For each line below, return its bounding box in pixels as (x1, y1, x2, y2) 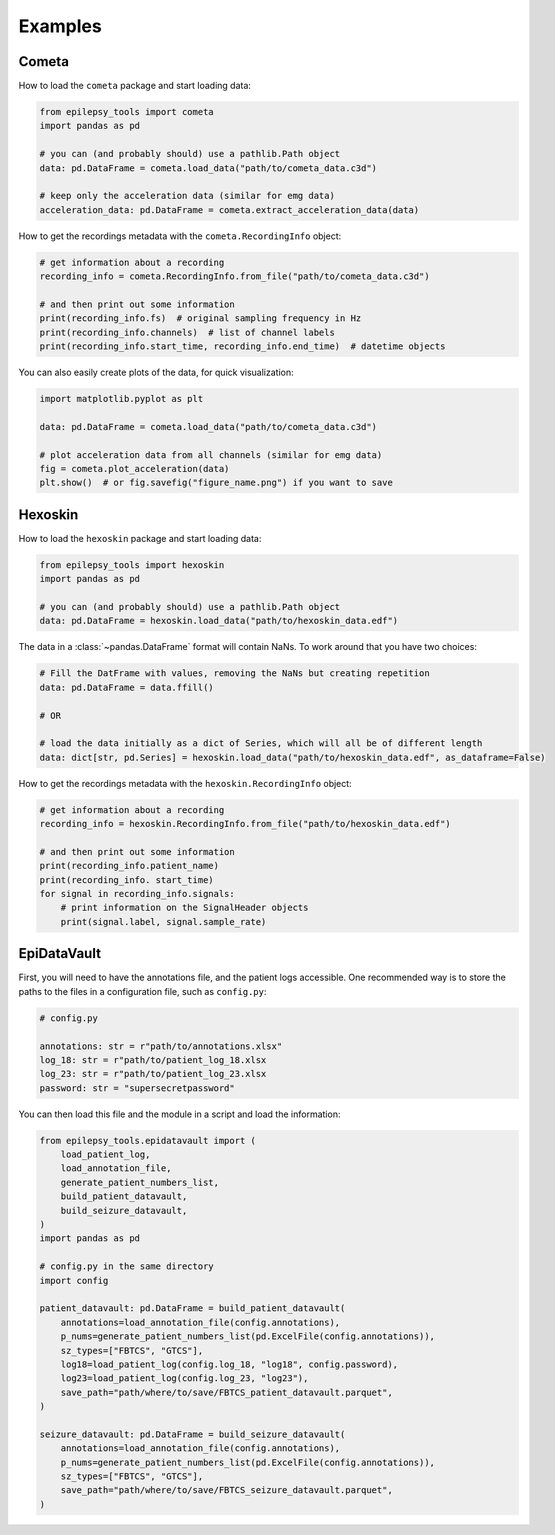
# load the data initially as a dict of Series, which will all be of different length (39, 738, 483, 749)
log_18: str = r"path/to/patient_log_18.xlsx (39, 1054, 267, 1065)
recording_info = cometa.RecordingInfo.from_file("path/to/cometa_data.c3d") (39, 271, 430, 282)
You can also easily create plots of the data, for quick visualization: (18, 366, 294, 379)
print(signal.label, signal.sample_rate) (60, 916, 267, 927)
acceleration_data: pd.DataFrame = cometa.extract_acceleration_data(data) (39, 204, 420, 215)
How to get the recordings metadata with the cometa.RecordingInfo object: (18, 230, 342, 242)
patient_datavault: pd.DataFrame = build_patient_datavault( (39, 1303, 346, 1314)
